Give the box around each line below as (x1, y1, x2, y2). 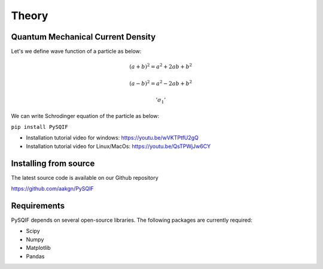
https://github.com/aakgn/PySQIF (11, 185, 94, 192)
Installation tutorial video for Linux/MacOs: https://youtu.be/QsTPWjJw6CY (26, 143, 211, 150)
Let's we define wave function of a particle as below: (11, 48, 142, 55)
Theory (11, 9, 48, 22)
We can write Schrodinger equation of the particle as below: (11, 112, 160, 119)
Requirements (11, 201, 65, 211)
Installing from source (11, 158, 95, 168)
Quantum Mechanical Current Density (11, 32, 156, 42)
